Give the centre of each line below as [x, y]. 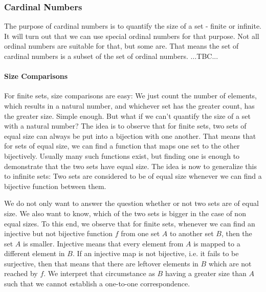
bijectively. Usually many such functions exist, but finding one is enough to [122, 155]
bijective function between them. [55, 186]
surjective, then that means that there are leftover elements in [101, 263]
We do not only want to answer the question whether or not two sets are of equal [131, 203]
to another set [192, 233]
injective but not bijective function [58, 233]
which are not [230, 263]
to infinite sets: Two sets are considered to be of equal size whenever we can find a [133, 176]
